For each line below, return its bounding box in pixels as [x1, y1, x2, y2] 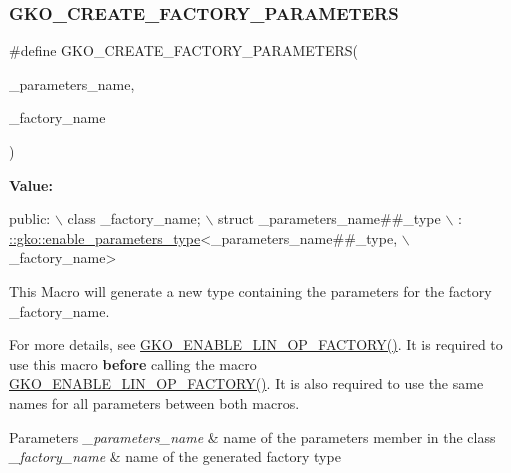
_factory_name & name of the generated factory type [9, 446, 341, 467]
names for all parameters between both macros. [9, 392, 300, 413]
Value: [9, 174, 53, 195]
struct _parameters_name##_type [218, 208, 441, 229]
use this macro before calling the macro [9, 353, 257, 374]
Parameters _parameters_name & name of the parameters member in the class [9, 426, 496, 447]
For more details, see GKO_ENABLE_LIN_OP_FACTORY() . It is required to [9, 334, 503, 355]
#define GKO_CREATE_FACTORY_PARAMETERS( [9, 40, 358, 61]
